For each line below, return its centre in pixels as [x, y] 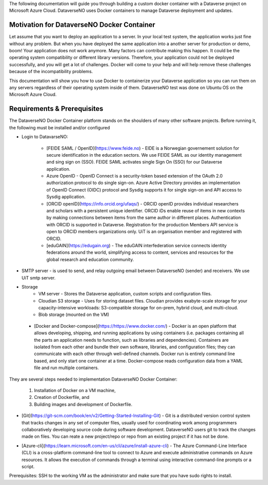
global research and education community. [90, 259]
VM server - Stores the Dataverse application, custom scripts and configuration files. [125, 294]
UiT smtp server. [38, 278]
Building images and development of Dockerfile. [83, 404]
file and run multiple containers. [67, 368]
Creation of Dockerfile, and [62, 397]
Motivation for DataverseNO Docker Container [82, 25]
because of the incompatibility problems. [51, 72]
